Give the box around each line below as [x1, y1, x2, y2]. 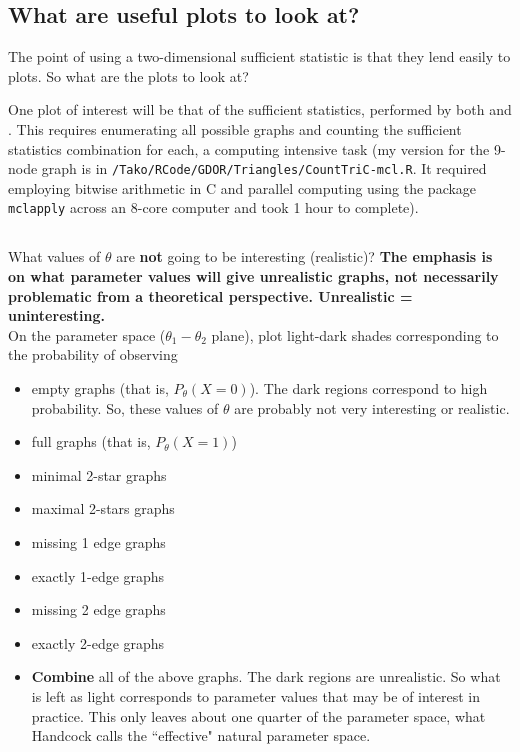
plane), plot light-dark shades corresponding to [211, 324, 499, 345]
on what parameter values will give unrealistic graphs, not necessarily [8, 266, 499, 287]
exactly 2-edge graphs [31, 632, 165, 653]
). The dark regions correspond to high [249, 378, 488, 399]
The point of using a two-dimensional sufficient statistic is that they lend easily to [8, 46, 511, 67]
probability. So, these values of [31, 397, 219, 418]
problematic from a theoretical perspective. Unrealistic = [8, 285, 413, 306]
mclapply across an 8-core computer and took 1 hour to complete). [8, 197, 419, 218]
